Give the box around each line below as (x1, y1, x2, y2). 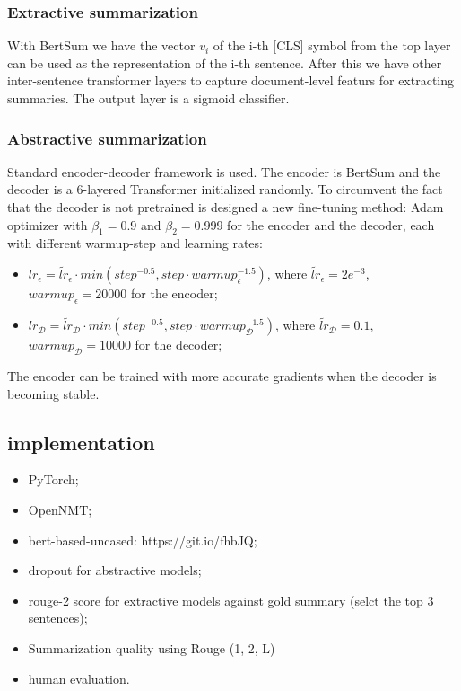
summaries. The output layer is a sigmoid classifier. (7, 89, 290, 107)
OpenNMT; (28, 501, 92, 518)
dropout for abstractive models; (28, 561, 202, 580)
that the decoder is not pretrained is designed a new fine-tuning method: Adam (7, 198, 444, 216)
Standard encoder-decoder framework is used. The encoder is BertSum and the (7, 162, 441, 181)
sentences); (28, 608, 88, 627)
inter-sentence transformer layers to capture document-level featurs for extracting (7, 71, 455, 90)
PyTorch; (28, 470, 79, 489)
